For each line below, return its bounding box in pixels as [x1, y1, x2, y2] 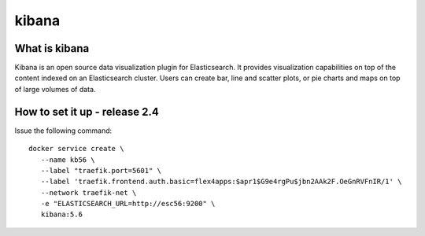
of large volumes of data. [14, 84, 96, 94]
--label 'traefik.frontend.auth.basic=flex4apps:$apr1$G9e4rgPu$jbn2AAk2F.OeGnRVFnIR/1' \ [40, 177, 402, 186]
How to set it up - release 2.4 [14, 105, 159, 118]
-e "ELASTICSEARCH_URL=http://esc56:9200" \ [40, 199, 216, 208]
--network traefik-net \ [40, 188, 137, 197]
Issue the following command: [14, 126, 113, 135]
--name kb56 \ [40, 155, 95, 164]
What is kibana [14, 42, 90, 55]
